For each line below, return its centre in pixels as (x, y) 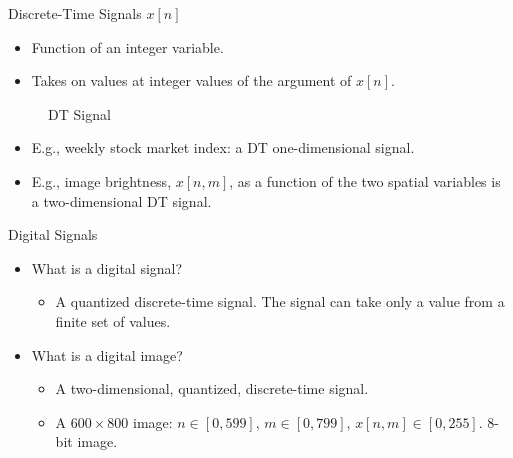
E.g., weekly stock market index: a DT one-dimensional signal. (223, 147)
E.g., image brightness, (101, 180)
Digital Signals (53, 234)
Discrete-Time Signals (75, 13)
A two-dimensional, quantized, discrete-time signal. (212, 388)
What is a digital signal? (107, 267)
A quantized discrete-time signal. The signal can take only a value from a (280, 301)
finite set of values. (113, 320)
